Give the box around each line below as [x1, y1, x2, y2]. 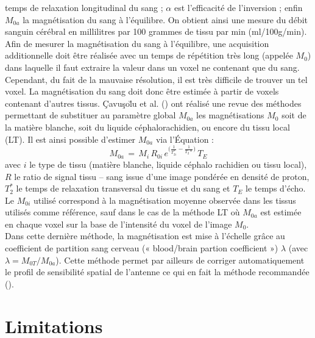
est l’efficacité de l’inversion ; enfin [174, 1, 303, 13]
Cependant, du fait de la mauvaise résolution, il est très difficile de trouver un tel [5, 73, 308, 85]
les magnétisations [196, 109, 264, 121]
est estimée [260, 206, 302, 218]
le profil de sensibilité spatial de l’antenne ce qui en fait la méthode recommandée [5, 265, 310, 278]
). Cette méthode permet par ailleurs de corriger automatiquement [55, 253, 305, 266]
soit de [281, 109, 306, 121]
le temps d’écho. [246, 182, 306, 195]
